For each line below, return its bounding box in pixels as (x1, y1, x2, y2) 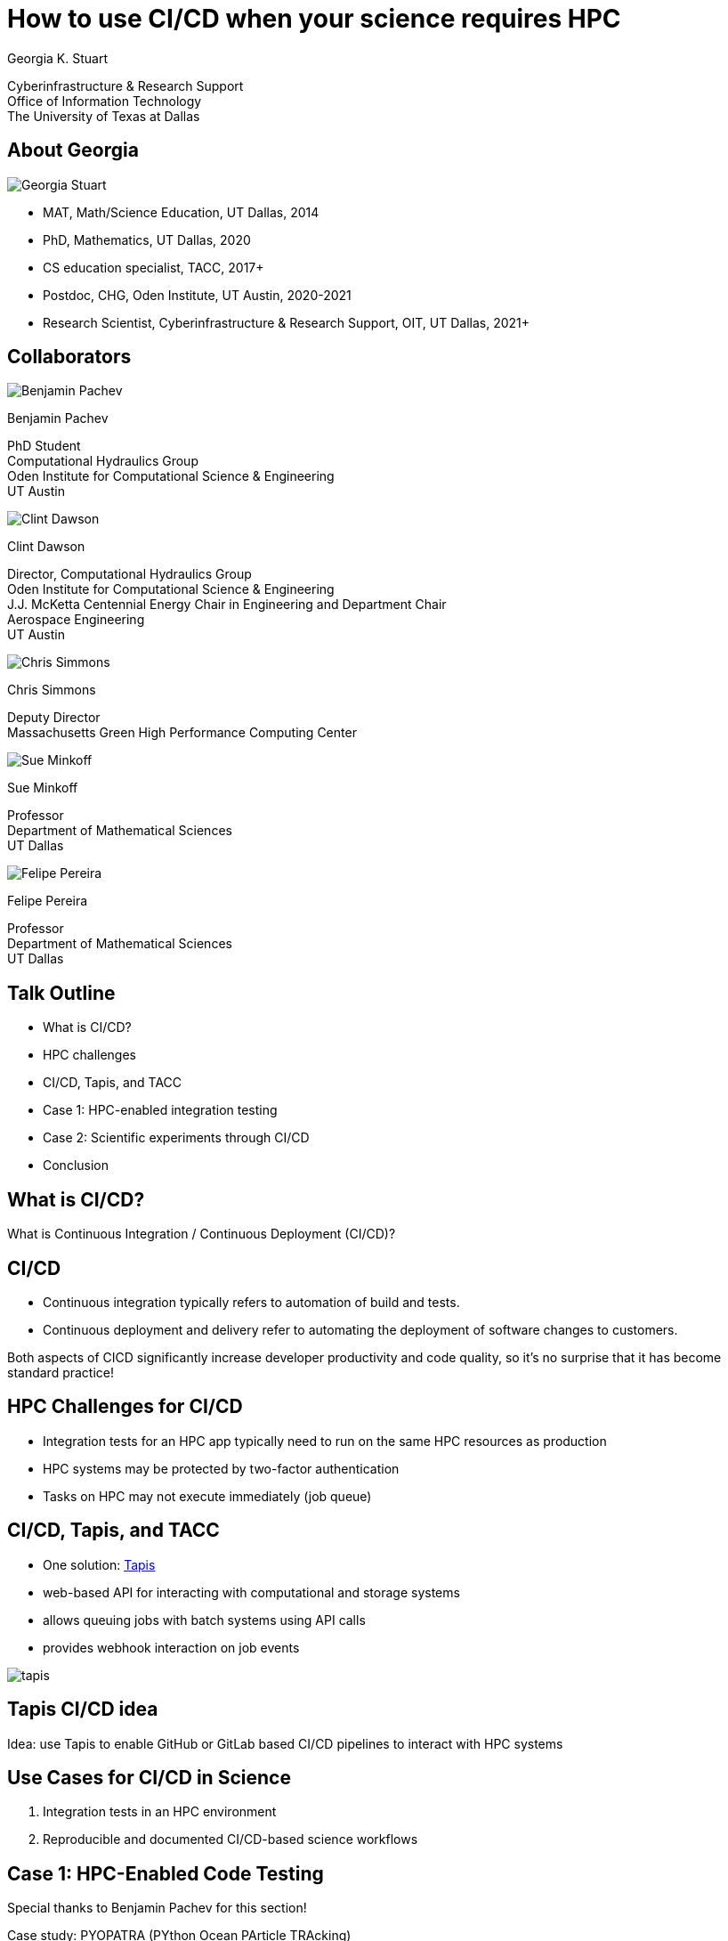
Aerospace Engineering (7, 612, 145, 628)
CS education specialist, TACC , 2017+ (43, 259, 264, 275)
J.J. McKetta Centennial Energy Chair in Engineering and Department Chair (7, 597, 447, 613)
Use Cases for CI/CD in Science (7, 1766, 291, 1789)
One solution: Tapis (43, 1556, 156, 1572)
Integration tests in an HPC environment (43, 1804, 277, 1820)
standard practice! (7, 1364, 115, 1380)
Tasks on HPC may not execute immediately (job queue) (43, 1488, 372, 1504)
